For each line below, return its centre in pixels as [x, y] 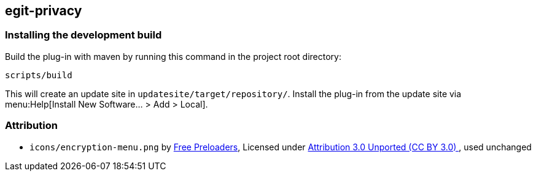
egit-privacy [44, 11]
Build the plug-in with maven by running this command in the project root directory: [173, 56]
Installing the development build [84, 35]
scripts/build [39, 75]
